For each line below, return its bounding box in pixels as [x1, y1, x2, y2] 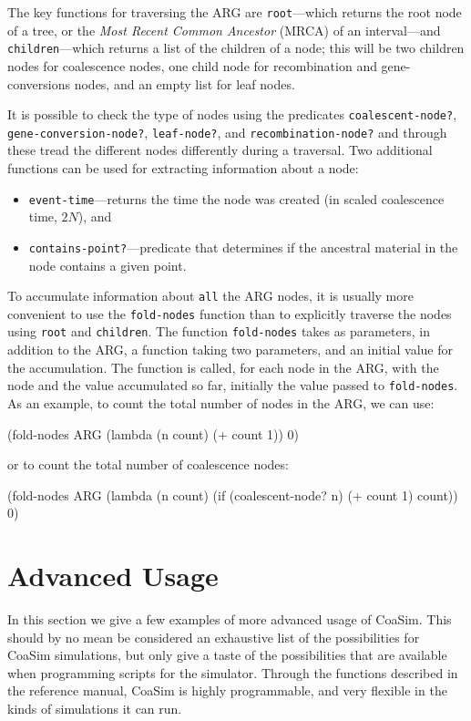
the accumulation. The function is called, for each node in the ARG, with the [7, 357, 439, 376]
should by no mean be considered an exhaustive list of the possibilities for [7, 627, 420, 646]
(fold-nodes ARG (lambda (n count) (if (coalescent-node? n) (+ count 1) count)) [7, 485, 458, 504]
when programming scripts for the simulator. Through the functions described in [7, 663, 458, 682]
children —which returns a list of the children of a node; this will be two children [7, 38, 465, 57]
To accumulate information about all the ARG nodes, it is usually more [7, 286, 414, 305]
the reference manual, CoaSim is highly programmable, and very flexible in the [7, 681, 447, 700]
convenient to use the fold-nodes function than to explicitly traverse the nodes [7, 304, 452, 323]
